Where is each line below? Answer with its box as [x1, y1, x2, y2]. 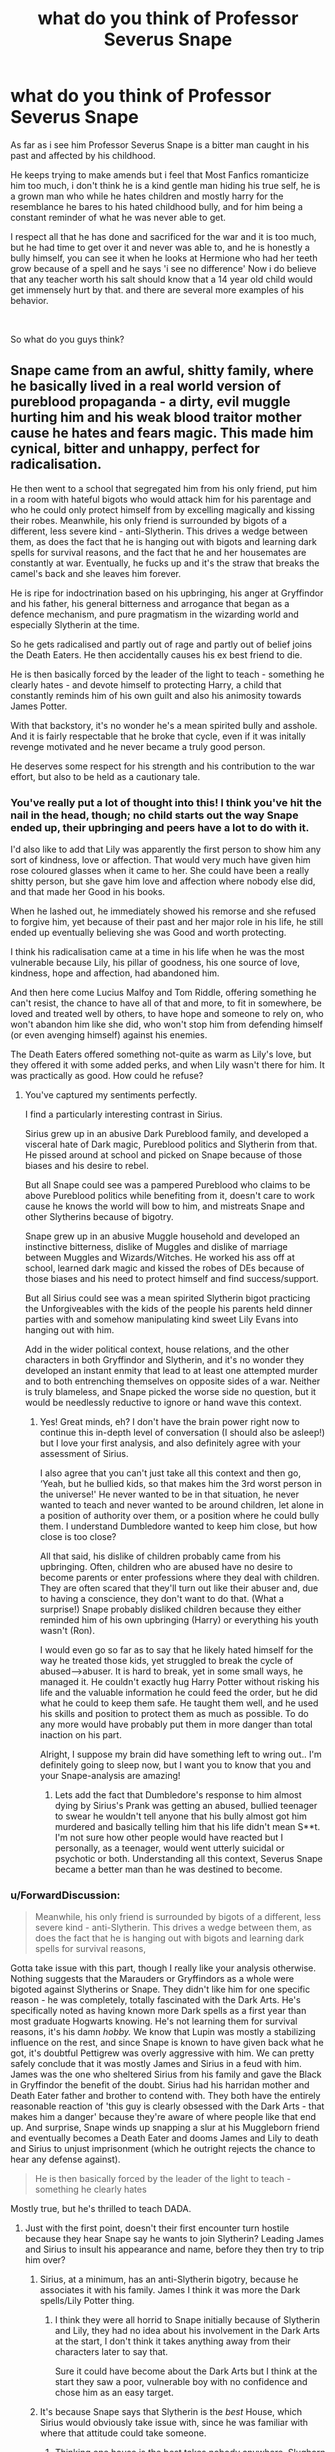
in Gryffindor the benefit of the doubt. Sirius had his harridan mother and [10, 2079, 310, 2091]
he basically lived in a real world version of [10, 378, 282, 395]
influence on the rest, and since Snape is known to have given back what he [10, 2037, 324, 2049]
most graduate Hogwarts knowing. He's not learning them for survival [10, 2015, 298, 2027]
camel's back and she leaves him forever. [10, 567, 182, 579]
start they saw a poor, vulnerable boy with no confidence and [54, 2376, 308, 2388]
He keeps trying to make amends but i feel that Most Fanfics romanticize [10, 168, 310, 181]
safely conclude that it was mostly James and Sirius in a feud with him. [10, 2058, 302, 2070]
